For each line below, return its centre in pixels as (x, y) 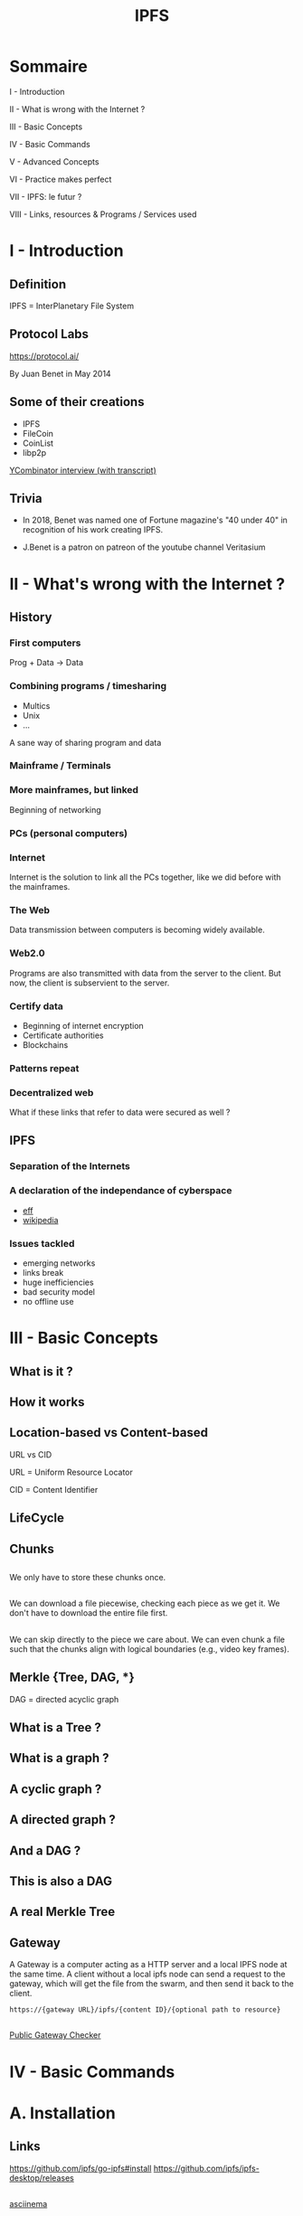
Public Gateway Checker (55, 2035)
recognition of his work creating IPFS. (93, 530)
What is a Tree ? (55, 1727)
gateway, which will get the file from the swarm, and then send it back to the (151, 1984)
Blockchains (45, 1044)
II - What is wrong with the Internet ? (77, 108)
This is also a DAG (61, 1881)
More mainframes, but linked (74, 790)
